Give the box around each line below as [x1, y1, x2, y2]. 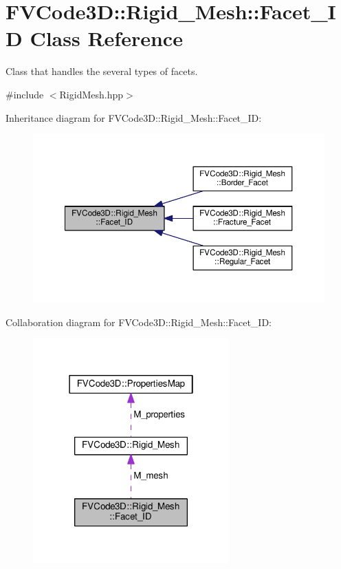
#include [5, 87, 44, 101]
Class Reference [30, 24, 183, 52]
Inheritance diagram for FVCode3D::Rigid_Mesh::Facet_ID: [5, 110, 262, 125]
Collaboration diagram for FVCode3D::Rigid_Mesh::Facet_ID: [5, 314, 272, 329]
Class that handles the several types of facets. [5, 64, 198, 78]
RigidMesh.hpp [59, 87, 124, 101]
